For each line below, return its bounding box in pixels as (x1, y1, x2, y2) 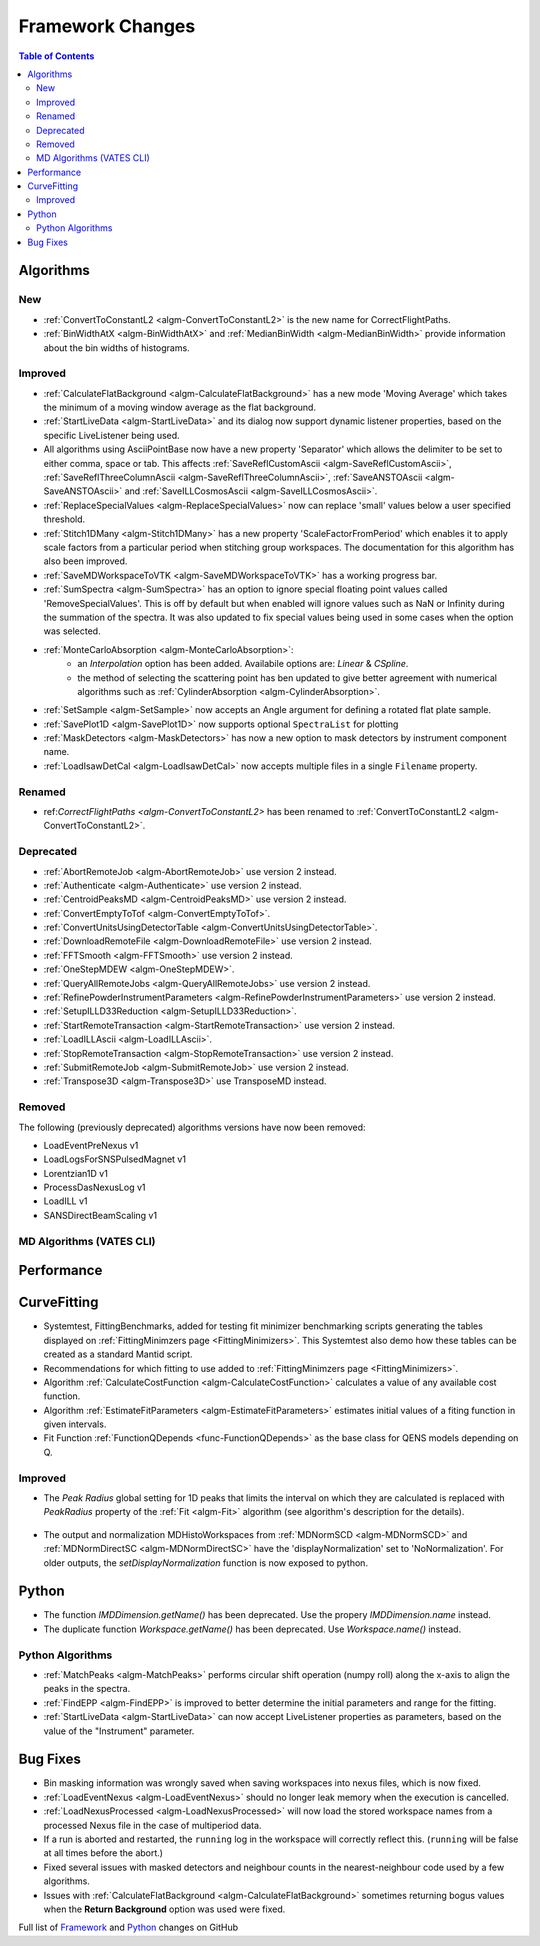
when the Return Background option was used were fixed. (43, 1903, 286, 1915)
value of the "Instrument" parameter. (43, 1725, 195, 1737)
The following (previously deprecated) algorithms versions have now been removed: (18, 1121, 366, 1133)
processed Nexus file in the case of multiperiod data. (43, 1819, 262, 1831)
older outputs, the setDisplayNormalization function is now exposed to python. (43, 1556, 369, 1569)
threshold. (43, 513, 86, 525)
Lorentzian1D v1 (43, 1167, 109, 1179)
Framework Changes (18, 15, 196, 37)
